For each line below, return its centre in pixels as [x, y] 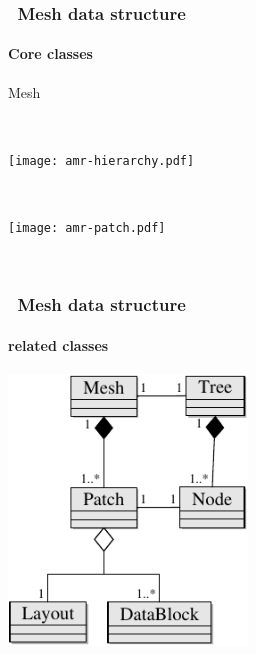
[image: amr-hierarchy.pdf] [101, 160]
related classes [58, 344]
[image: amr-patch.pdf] [87, 228]
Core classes [50, 53]
